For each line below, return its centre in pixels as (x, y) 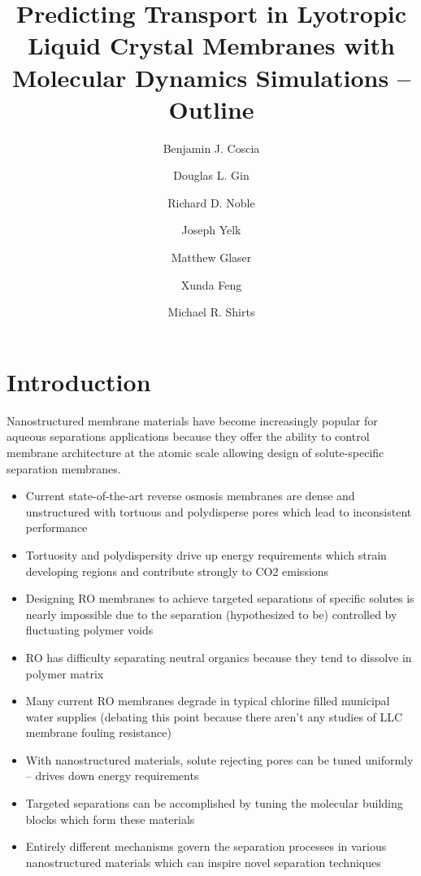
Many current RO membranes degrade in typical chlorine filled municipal (208, 701)
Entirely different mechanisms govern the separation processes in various (206, 846)
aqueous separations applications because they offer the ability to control (188, 436)
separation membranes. (64, 468)
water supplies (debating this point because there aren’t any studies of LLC (214, 716)
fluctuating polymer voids (89, 630)
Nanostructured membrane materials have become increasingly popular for (192, 420)
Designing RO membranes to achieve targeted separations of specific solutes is (220, 598)
